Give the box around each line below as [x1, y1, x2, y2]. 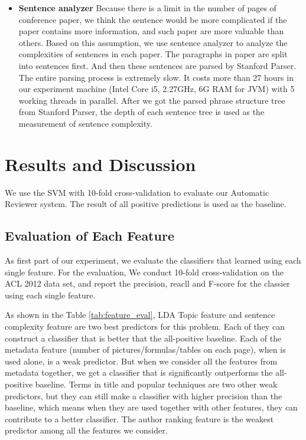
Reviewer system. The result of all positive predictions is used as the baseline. [5, 198, 287, 210]
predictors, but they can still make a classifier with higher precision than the [5, 389, 282, 402]
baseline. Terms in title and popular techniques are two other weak [35, 377, 278, 390]
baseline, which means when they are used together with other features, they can [5, 401, 298, 413]
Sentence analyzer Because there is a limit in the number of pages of [18, 2, 276, 14]
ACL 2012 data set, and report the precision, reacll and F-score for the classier [5, 277, 290, 290]
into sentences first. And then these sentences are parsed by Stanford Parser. [18, 59, 297, 71]
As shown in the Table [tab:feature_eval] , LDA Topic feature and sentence [5, 308, 275, 321]
